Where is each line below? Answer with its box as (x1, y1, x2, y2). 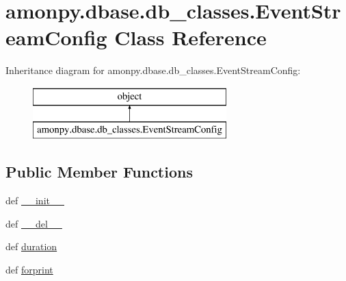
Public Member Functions (5, 161, 193, 182)
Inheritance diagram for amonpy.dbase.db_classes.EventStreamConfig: (5, 63, 301, 77)
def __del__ (5, 216, 62, 230)
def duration (5, 239, 57, 254)
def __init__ (5, 193, 64, 208)
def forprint (5, 262, 53, 277)
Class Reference (114, 23, 267, 51)
